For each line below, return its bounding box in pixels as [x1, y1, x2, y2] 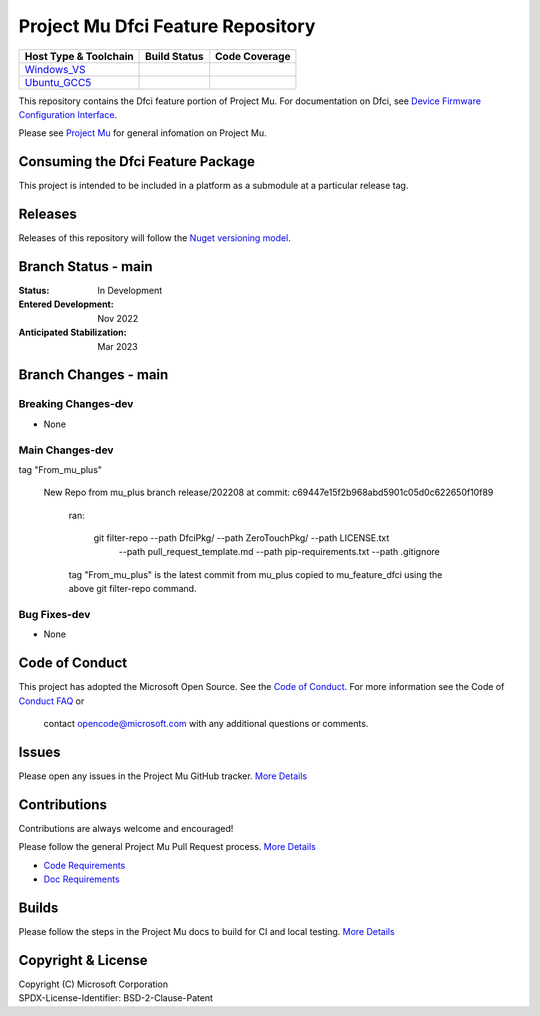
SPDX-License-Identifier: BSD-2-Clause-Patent [18, 992, 214, 1004]
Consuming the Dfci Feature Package [18, 153, 255, 170]
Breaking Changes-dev [18, 397, 134, 411]
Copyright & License [18, 951, 149, 969]
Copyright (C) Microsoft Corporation [18, 978, 169, 990]
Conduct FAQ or [18, 695, 85, 707]
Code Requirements [43, 859, 126, 871]
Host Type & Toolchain [24, 49, 134, 63]
